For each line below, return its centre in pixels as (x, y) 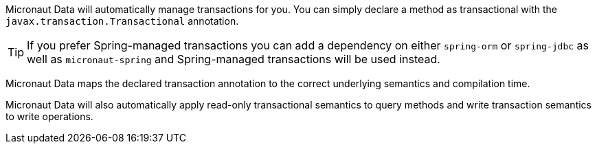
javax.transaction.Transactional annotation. (122, 21)
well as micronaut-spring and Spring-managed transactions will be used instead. (234, 59)
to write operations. (49, 116)
